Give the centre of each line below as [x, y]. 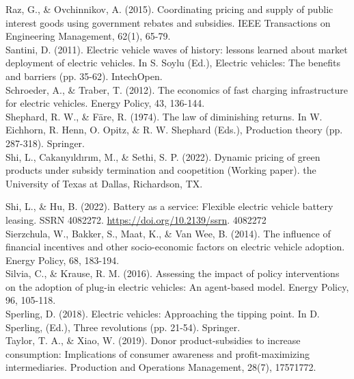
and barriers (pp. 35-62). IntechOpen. [84, 76]
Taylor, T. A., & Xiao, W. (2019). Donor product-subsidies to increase [153, 340]
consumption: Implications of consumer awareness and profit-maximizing [158, 353]
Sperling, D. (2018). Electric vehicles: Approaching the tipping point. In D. [163, 314]
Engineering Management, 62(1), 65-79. [88, 36]
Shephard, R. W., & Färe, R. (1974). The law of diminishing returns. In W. [164, 116]
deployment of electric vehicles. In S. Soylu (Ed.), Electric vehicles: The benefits [173, 63]
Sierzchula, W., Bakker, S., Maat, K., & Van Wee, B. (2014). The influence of [168, 233]
